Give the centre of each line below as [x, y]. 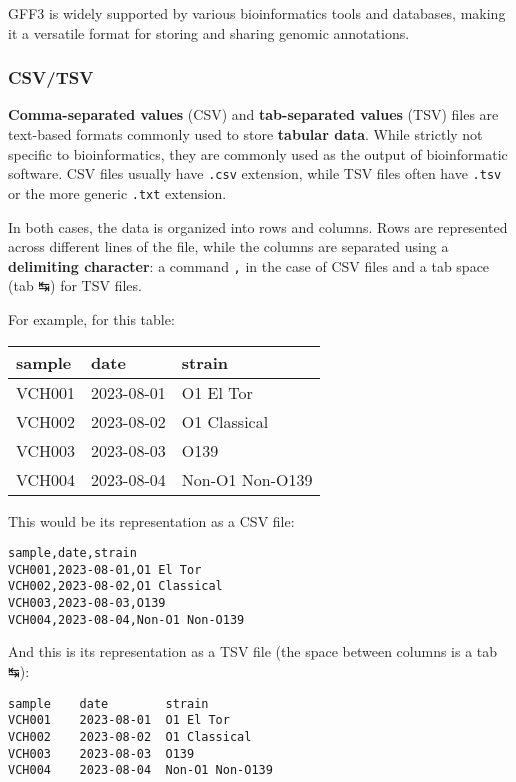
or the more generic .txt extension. [117, 192]
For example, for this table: [91, 318]
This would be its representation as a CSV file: [151, 520]
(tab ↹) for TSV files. [75, 285]
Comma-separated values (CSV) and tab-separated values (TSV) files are [253, 114]
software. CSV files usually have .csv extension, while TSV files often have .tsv [255, 173]
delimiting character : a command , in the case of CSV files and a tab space [249, 265]
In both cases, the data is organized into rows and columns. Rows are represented [258, 226]
